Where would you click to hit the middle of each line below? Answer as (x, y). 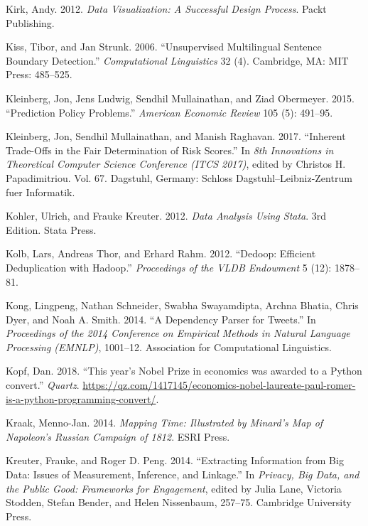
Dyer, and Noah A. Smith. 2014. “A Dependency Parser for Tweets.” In (161, 319)
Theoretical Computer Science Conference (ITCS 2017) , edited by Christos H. (176, 164)
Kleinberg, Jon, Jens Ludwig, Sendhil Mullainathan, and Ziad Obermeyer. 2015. (180, 98)
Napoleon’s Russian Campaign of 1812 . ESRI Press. (118, 436)
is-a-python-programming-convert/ (81, 398)
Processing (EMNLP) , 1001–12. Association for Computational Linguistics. (169, 347)
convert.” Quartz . (43, 385)
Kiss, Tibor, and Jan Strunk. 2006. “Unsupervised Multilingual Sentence (164, 47)
